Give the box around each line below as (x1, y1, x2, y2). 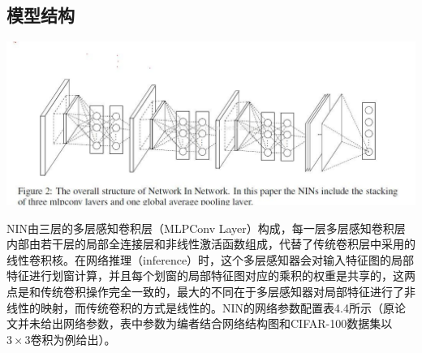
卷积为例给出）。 (30, 330, 116, 347)
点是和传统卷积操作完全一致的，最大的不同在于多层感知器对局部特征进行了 (6, 282, 404, 299)
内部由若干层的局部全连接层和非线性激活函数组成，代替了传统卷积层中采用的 (6, 235, 416, 252)
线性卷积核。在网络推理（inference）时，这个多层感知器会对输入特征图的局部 (6, 251, 415, 268)
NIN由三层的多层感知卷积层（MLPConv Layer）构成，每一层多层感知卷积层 (6, 219, 406, 236)
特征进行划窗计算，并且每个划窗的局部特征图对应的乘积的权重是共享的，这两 (6, 267, 416, 284)
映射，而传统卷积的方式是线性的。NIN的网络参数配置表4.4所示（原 (40, 299, 394, 316)
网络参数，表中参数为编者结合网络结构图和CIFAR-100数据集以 (62, 315, 393, 332)
